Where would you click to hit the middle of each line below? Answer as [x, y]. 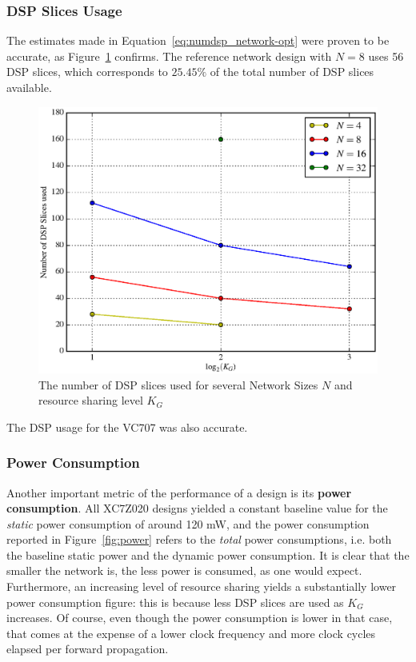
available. [29, 87]
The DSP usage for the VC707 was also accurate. [127, 427]
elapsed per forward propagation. [88, 649]
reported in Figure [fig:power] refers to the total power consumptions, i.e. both [199, 539]
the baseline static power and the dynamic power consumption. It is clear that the [208, 554]
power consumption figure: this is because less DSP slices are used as [175, 602]
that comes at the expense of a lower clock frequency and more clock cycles [191, 633]
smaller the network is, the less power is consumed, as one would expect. [184, 570]
